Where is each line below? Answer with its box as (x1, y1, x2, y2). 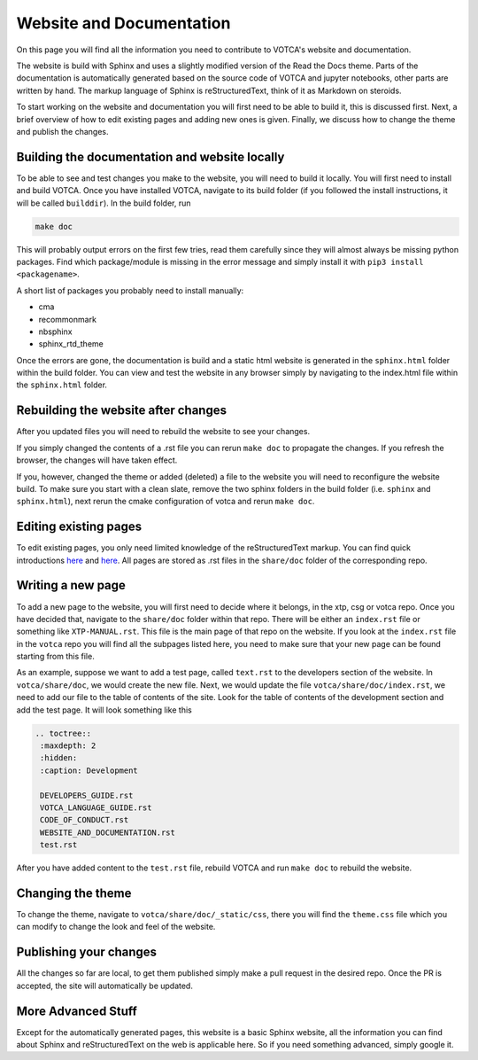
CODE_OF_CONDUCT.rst (40, 815, 129, 825)
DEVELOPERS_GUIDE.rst (40, 790, 134, 800)
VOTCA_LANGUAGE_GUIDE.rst (40, 802, 152, 813)
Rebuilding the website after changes (16, 403, 227, 418)
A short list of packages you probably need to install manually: (16, 284, 244, 296)
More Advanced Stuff (16, 1003, 137, 1018)
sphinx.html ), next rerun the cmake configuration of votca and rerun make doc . (16, 496, 315, 507)
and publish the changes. (16, 126, 109, 136)
